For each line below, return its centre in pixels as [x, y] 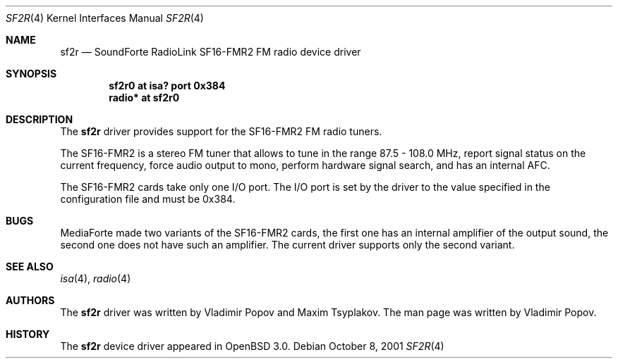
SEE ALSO [30, 266]
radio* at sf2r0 [144, 98]
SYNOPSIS [31, 74]
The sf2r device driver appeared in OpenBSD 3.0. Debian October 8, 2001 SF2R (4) [252, 346]
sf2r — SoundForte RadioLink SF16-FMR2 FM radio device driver [211, 52]
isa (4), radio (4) [96, 278]
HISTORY [28, 334]
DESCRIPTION [40, 119]
